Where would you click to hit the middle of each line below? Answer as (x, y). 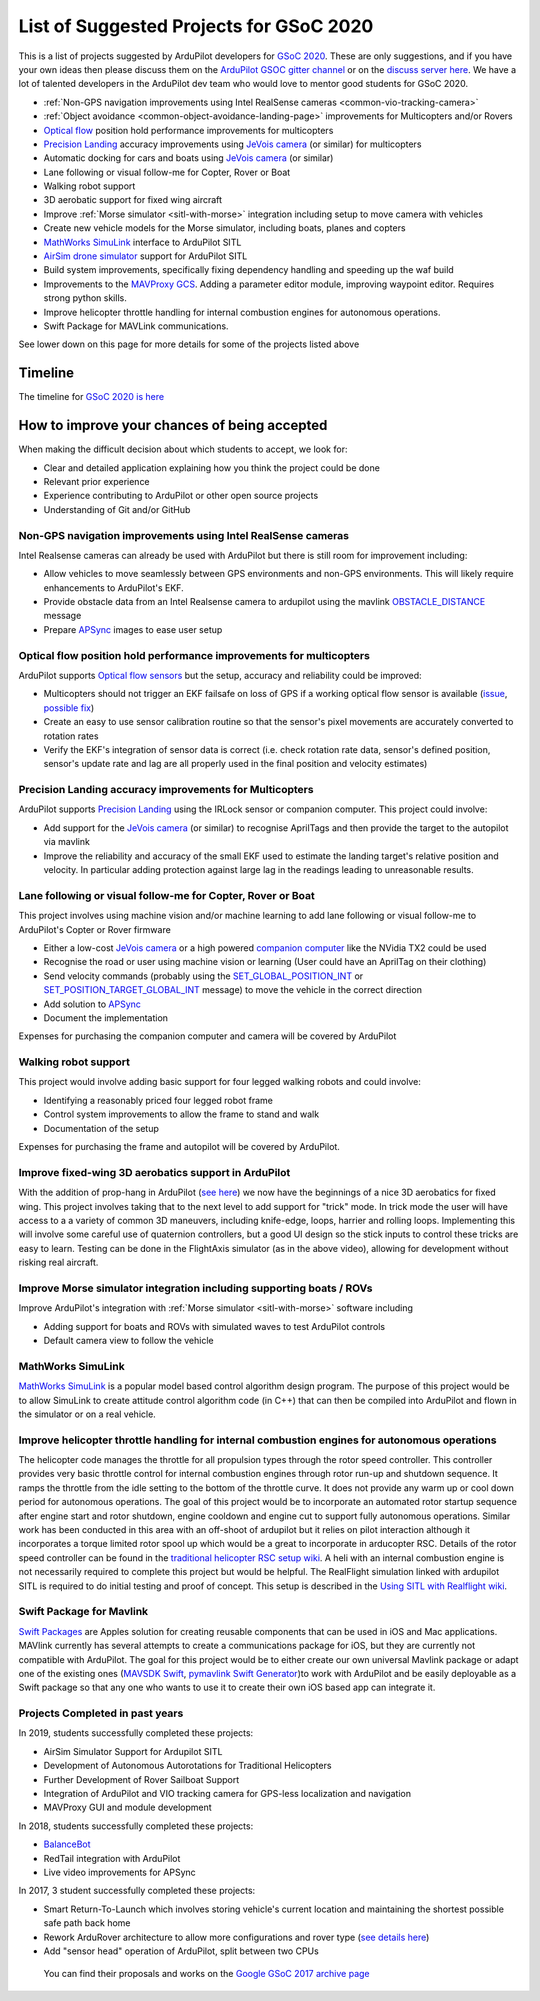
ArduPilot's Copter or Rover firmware (95, 929)
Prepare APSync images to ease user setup (133, 629)
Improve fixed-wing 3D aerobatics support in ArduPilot (154, 1172)
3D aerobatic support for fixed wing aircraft (133, 200)
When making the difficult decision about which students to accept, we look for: (183, 449)
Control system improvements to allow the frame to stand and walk (181, 1114)
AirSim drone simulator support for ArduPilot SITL (145, 256)
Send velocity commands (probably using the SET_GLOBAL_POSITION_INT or (203, 976)
